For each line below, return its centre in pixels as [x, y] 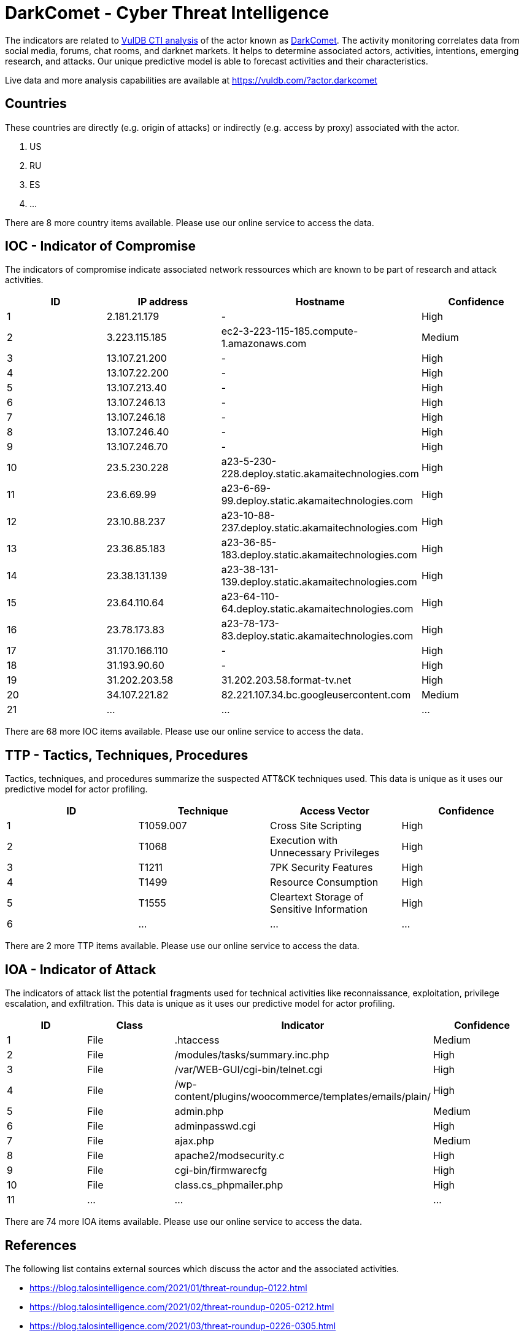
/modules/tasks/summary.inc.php [252, 1055]
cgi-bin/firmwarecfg [221, 1170]
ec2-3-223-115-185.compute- [290, 331]
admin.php [199, 1111]
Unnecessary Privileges [325, 853]
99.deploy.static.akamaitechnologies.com [317, 501]
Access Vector [335, 811]
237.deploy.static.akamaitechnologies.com [319, 528]
